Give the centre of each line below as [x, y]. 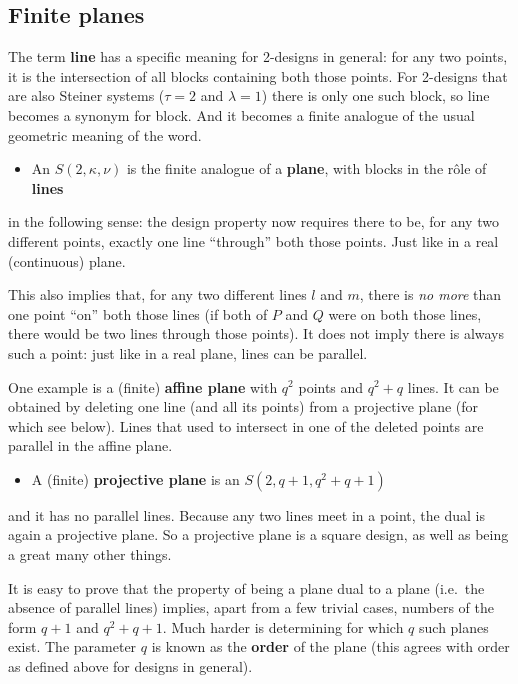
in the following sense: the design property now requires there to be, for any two [253, 221]
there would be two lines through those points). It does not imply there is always [256, 333]
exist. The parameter [72, 646]
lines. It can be [453, 386]
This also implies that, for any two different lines [157, 294]
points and [331, 386]
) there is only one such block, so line [375, 95]
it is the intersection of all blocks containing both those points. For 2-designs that [258, 75]
